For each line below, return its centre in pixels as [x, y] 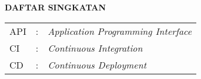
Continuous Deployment [97, 64]
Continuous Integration [95, 48]
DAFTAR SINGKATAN [56, 7]
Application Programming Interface [120, 31]
